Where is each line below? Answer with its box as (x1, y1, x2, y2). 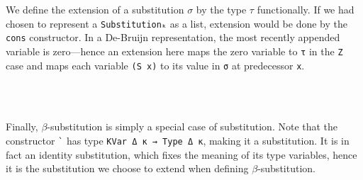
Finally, (6, 119, 38, 134)
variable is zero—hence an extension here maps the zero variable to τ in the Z (6, 43, 343, 58)
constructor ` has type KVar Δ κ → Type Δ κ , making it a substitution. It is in (6, 133, 350, 147)
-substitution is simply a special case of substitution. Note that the (47, 119, 338, 134)
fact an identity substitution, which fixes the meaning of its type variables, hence (6, 147, 357, 162)
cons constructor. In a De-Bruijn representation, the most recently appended (6, 30, 340, 45)
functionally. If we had (257, 2, 354, 16)
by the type (196, 2, 247, 16)
